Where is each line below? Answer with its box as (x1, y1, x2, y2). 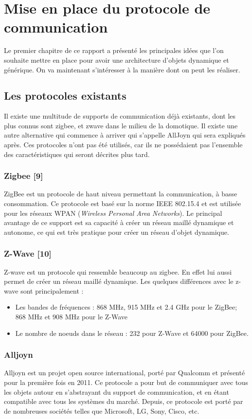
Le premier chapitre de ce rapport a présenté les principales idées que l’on (4, 45, 224, 55)
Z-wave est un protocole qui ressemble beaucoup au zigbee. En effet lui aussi (4, 266, 232, 277)
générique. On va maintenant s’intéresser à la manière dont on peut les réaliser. (4, 64, 240, 74)
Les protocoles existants (4, 88, 126, 103)
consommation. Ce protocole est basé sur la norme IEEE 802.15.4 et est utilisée (4, 198, 241, 209)
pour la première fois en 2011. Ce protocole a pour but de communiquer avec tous (4, 377, 248, 387)
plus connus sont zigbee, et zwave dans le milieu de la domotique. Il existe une (4, 120, 238, 130)
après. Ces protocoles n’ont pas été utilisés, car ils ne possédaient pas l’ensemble (4, 140, 243, 150)
